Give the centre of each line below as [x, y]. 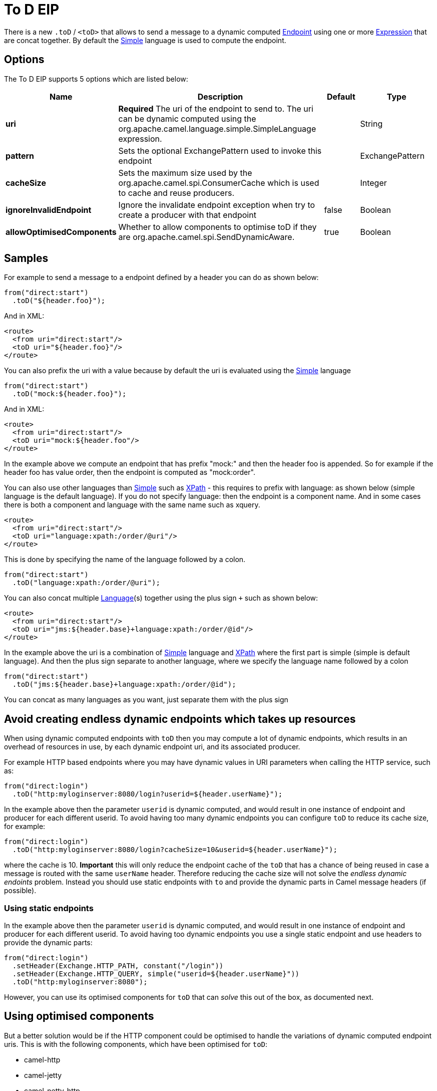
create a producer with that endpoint [187, 215]
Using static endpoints [49, 908]
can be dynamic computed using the [187, 118]
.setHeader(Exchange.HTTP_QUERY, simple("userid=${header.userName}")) [156, 974]
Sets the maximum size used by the [185, 173]
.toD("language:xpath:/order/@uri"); [86, 583]
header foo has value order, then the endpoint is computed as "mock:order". [130, 472]
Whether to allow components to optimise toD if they [217, 227]
